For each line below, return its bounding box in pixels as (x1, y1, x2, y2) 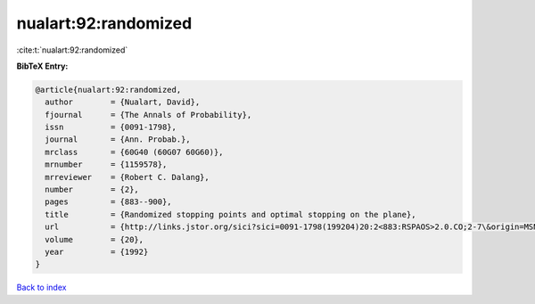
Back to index (16, 282, 67, 293)
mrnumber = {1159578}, (45, 160, 168, 169)
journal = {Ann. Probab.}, (45, 135, 191, 144)
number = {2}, (45, 185, 140, 195)
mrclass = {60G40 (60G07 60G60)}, (45, 147, 224, 157)
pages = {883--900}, (45, 197, 173, 207)
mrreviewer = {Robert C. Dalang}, (45, 172, 210, 182)
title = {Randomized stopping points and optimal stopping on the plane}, (45, 210, 416, 219)
